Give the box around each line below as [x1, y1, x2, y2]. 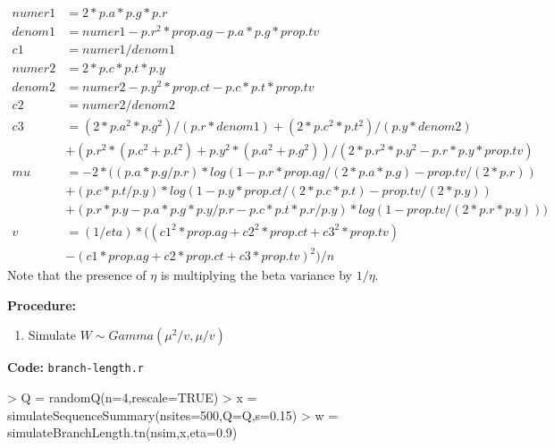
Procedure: [7, 295, 77, 314]
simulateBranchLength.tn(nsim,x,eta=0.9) [7, 423, 238, 442]
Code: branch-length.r [7, 358, 144, 376]
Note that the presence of [7, 266, 147, 284]
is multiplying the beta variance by [160, 266, 352, 284]
